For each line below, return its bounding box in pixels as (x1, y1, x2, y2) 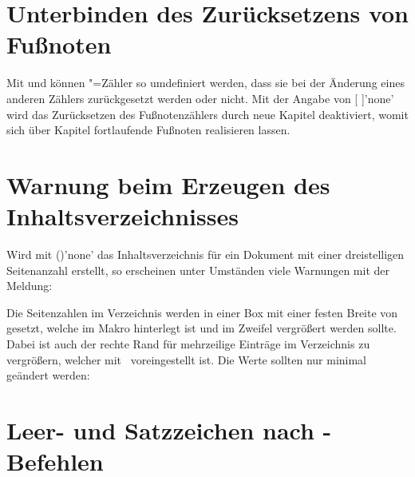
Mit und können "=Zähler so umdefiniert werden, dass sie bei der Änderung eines (6, 74, 405, 91)
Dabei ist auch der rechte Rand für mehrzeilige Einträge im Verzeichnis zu (6, 335, 370, 352)
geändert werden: (6, 367, 90, 384)
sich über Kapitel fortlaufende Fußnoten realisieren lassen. (6, 121, 290, 138)
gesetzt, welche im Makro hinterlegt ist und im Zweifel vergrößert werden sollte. (6, 320, 397, 336)
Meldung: (6, 277, 53, 294)
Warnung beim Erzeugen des (6, 168, 330, 201)
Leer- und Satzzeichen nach (6, 413, 314, 446)
